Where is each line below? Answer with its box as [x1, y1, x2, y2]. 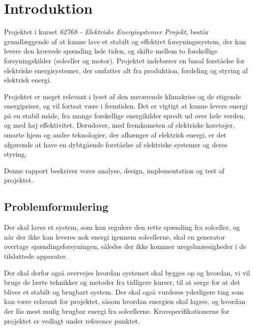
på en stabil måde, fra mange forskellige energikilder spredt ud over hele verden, [4, 110, 246, 120]
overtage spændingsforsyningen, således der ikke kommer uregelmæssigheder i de [4, 241, 247, 251]
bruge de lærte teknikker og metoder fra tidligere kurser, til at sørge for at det [4, 277, 240, 287]
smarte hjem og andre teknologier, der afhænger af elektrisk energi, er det [4, 130, 226, 140]
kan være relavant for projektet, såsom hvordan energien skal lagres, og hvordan [4, 296, 246, 306]
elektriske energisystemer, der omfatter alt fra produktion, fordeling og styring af [4, 65, 248, 75]
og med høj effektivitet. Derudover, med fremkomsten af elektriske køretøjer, [4, 120, 235, 130]
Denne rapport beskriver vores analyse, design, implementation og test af [4, 165, 224, 175]
